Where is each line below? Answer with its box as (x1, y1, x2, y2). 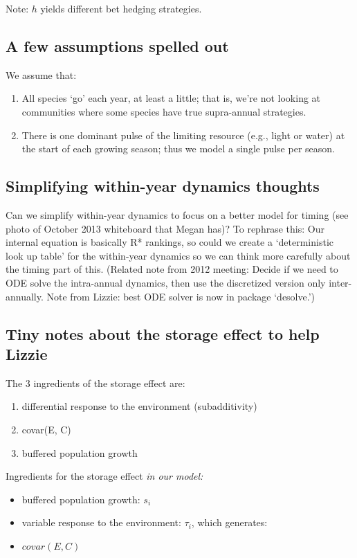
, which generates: (191, 515, 268, 530)
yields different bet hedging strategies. (40, 1, 202, 15)
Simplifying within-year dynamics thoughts (6, 175, 320, 197)
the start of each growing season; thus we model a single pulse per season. (21, 141, 335, 156)
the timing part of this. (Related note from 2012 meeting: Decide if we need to (6, 262, 338, 276)
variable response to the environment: (21, 515, 181, 530)
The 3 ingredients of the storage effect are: (6, 375, 185, 390)
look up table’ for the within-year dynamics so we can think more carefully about (6, 248, 351, 262)
